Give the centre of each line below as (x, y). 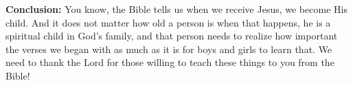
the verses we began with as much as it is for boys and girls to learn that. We (169, 49)
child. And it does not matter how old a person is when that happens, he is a (168, 22)
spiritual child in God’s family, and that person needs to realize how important (172, 36)
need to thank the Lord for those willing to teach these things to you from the (170, 62)
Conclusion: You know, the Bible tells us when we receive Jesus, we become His (176, 9)
